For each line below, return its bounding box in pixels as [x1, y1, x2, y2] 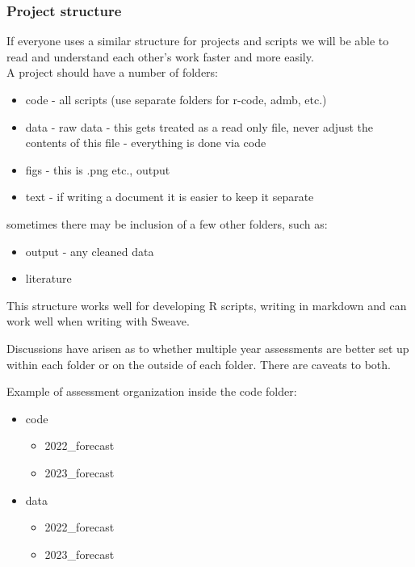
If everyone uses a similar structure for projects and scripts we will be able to [6, 32, 389, 49]
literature [25, 270, 72, 287]
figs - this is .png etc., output [25, 161, 170, 178]
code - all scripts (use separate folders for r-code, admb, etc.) [25, 91, 327, 107]
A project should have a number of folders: [6, 64, 219, 81]
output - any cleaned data [25, 242, 154, 259]
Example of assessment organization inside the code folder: [6, 383, 297, 400]
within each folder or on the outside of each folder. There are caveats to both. [6, 355, 391, 372]
